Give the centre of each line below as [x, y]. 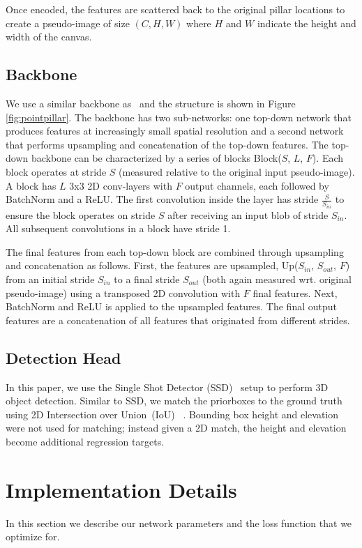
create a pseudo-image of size [68, 23]
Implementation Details [121, 489]
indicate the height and [307, 23]
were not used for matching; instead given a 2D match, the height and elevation [176, 428]
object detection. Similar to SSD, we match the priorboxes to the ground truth [174, 401]
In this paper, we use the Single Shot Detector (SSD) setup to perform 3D [167, 387]
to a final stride [147, 279]
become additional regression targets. [85, 441]
